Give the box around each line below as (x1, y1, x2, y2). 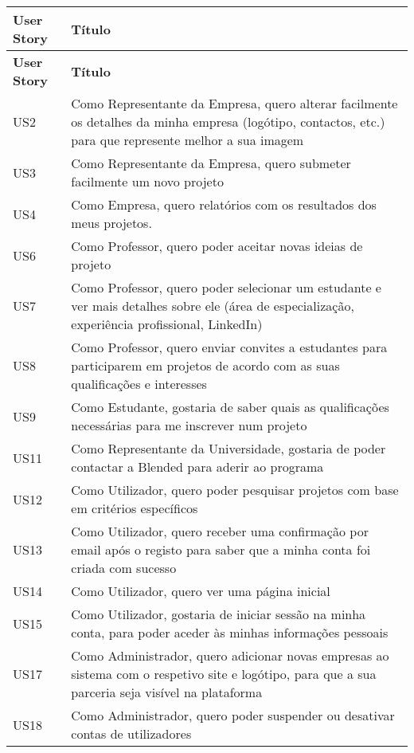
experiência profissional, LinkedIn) (71, 315, 263, 333)
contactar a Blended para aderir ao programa (71, 457, 324, 476)
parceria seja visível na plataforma (71, 683, 263, 701)
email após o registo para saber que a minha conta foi (71, 540, 371, 559)
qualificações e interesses (71, 375, 207, 393)
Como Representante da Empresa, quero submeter (71, 154, 351, 172)
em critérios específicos (71, 499, 198, 517)
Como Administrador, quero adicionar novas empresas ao (71, 646, 389, 665)
